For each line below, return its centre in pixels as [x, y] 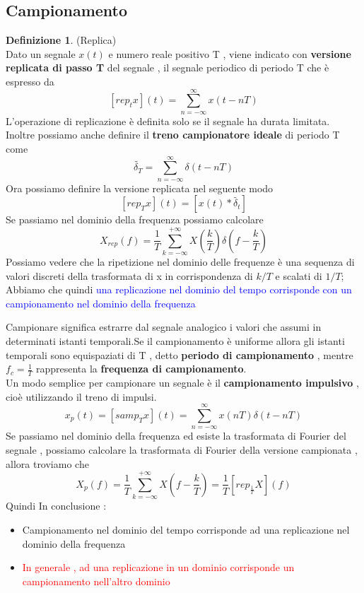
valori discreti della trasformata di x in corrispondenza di [129, 275]
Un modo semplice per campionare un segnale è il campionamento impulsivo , [182, 383]
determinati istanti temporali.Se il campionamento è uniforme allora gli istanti [175, 341]
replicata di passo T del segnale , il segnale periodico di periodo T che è [168, 67]
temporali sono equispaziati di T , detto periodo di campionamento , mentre [180, 354]
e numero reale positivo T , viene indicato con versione [230, 53]
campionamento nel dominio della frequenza [101, 303]
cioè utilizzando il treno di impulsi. [81, 396]
